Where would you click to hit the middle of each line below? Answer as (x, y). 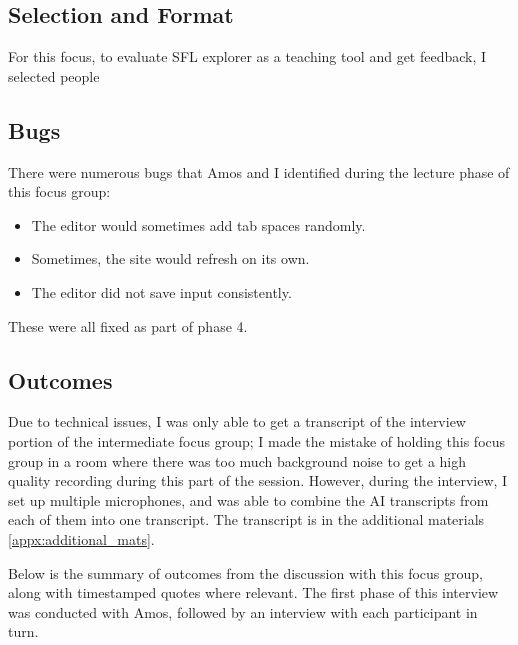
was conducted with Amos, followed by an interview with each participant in (243, 611)
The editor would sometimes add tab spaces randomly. (198, 224)
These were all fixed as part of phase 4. (128, 325)
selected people (54, 75)
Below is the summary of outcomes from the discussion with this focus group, (245, 572)
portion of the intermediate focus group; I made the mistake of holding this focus (257, 440)
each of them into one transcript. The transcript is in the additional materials (246, 519)
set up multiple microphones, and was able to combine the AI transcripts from (248, 499)
